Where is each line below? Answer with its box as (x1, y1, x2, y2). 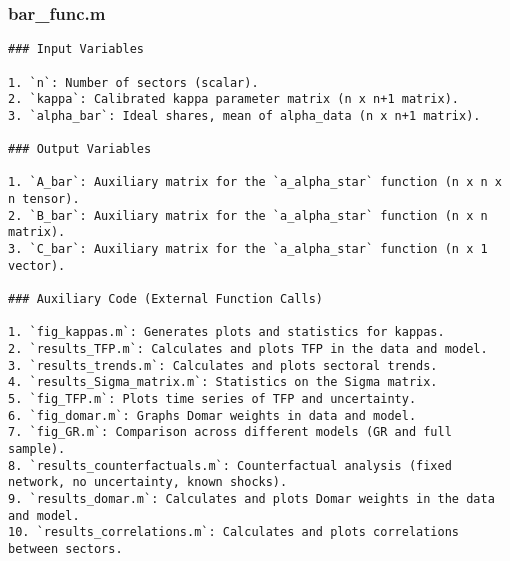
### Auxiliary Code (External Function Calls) (8, 292, 323, 307)
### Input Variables (8, 42, 145, 57)
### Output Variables (8, 142, 152, 157)
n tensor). (8, 192, 80, 207)
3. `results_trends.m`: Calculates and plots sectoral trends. (8, 358, 438, 373)
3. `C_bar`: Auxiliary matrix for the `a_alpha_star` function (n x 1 (8, 242, 488, 257)
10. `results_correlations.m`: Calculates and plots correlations (8, 525, 460, 540)
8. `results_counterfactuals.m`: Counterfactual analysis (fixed (8, 458, 452, 473)
